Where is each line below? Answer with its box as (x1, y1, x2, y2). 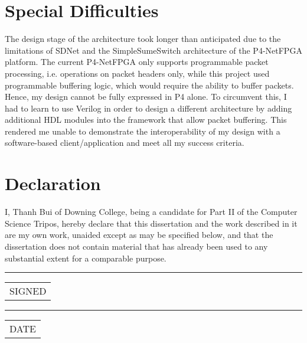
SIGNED (9, 284, 47, 298)
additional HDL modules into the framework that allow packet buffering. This (5, 113, 287, 126)
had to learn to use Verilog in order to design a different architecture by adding (5, 102, 292, 114)
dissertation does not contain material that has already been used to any (5, 240, 268, 252)
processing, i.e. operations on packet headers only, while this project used (5, 67, 270, 79)
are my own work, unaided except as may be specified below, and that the (5, 228, 273, 241)
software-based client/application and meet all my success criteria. (5, 136, 244, 149)
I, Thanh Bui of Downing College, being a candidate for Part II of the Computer (5, 205, 298, 218)
